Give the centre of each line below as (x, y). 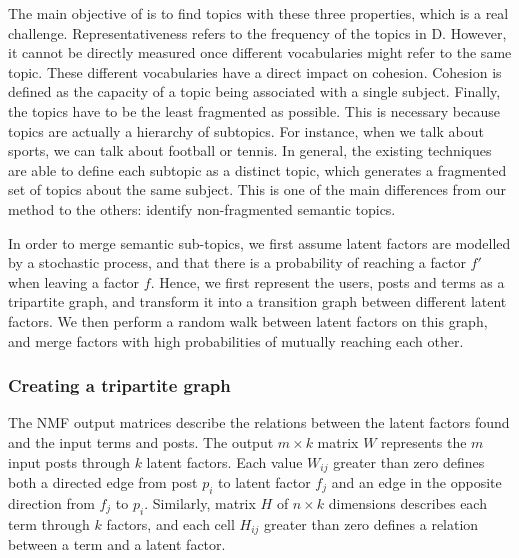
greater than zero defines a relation (371, 523)
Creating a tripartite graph (119, 385)
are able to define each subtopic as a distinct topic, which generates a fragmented (257, 169)
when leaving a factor (74, 281)
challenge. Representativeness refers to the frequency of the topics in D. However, (257, 32)
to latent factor (264, 481)
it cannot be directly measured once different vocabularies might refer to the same (260, 52)
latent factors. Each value (224, 461)
